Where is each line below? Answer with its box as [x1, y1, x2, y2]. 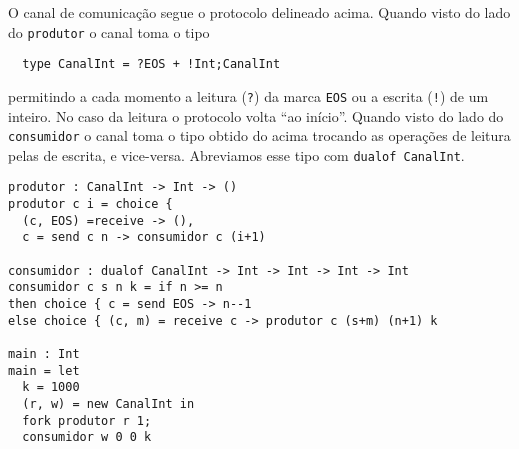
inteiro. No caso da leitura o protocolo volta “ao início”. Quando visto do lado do [8, 105, 504, 126]
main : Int [8, 347, 80, 362]
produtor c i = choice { [8, 197, 173, 212]
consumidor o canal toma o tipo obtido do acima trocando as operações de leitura [8, 125, 511, 146]
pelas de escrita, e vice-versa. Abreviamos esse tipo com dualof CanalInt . [8, 144, 465, 165]
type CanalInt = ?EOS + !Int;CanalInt [22, 57, 281, 72]
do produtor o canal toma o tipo [8, 21, 210, 42]
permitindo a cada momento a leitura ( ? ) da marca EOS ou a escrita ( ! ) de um [8, 85, 489, 106]
